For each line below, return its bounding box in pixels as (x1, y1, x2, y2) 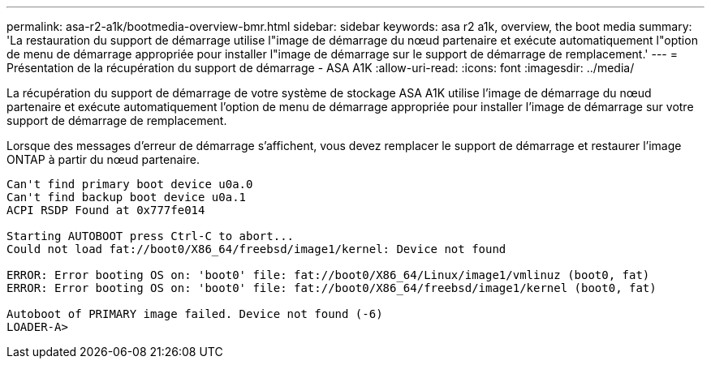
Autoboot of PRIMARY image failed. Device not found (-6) (6, 307, 383, 320)
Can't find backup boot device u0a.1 (6, 191, 247, 204)
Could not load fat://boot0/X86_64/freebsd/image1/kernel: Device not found (6, 243, 506, 255)
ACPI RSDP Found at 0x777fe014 (6, 204, 205, 217)
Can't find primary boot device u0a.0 (6, 178, 253, 191)
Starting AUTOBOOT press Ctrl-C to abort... (6, 230, 295, 243)
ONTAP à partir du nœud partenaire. (6, 152, 200, 166)
